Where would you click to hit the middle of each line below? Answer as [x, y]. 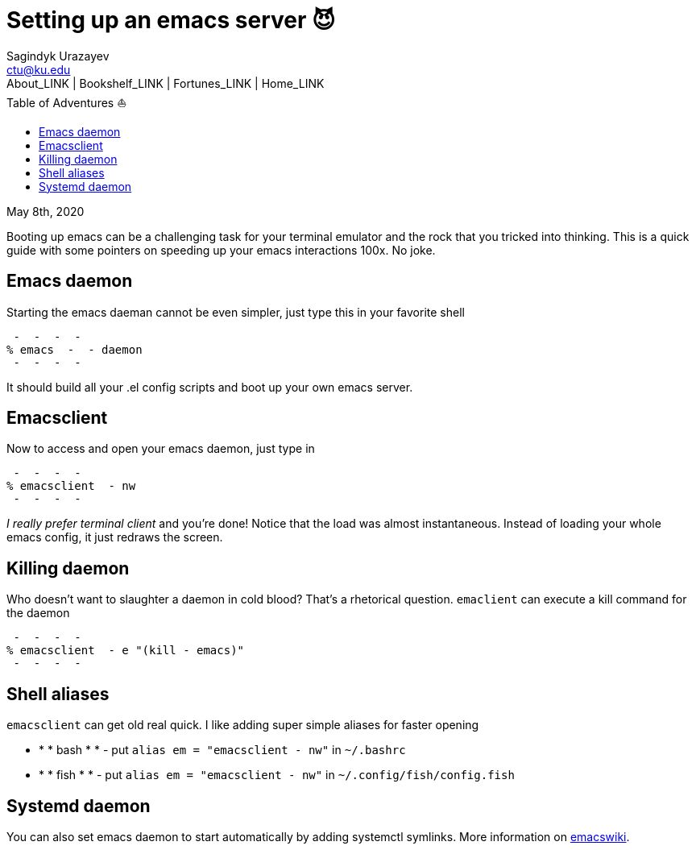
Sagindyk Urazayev [58, 56]
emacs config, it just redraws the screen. [115, 537]
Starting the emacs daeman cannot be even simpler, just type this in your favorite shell [236, 312]
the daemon [38, 613]
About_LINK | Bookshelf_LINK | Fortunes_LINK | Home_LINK [166, 83]
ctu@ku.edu [39, 69]
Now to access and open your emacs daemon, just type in [161, 449]
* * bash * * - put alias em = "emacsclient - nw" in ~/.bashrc [222, 750]
